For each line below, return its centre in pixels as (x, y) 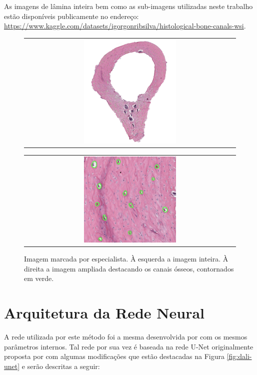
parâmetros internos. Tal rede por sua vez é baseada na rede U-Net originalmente (129, 346)
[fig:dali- (239, 356)
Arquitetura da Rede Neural (104, 312)
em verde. (39, 278)
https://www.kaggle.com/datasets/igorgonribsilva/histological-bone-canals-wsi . (125, 26)
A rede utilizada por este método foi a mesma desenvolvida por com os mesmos (126, 336)
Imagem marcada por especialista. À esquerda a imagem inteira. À (126, 259)
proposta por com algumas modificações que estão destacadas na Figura (114, 356)
